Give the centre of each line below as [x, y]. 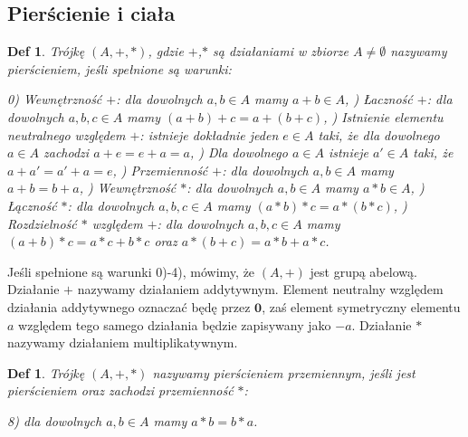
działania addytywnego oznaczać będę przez [129, 306]
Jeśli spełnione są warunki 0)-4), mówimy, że [131, 271]
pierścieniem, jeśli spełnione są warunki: [119, 68]
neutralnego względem [67, 134]
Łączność [32, 205]
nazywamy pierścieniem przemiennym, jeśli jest [284, 372]
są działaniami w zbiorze [281, 51]
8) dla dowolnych [55, 420]
